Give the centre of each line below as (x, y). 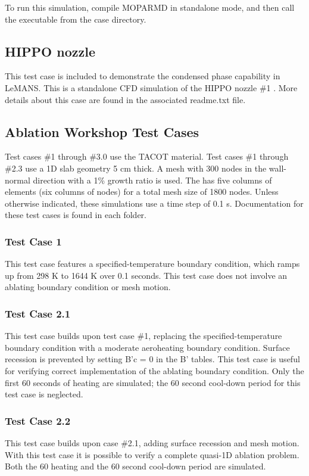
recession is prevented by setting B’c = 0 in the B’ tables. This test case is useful (152, 359)
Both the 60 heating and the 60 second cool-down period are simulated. (135, 466)
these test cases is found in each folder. (76, 215)
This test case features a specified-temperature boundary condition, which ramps (152, 264)
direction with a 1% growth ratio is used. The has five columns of (152, 180)
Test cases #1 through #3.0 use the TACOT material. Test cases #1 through (147, 156)
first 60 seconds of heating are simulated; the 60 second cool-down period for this (153, 382)
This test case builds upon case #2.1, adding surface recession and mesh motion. (152, 442)
